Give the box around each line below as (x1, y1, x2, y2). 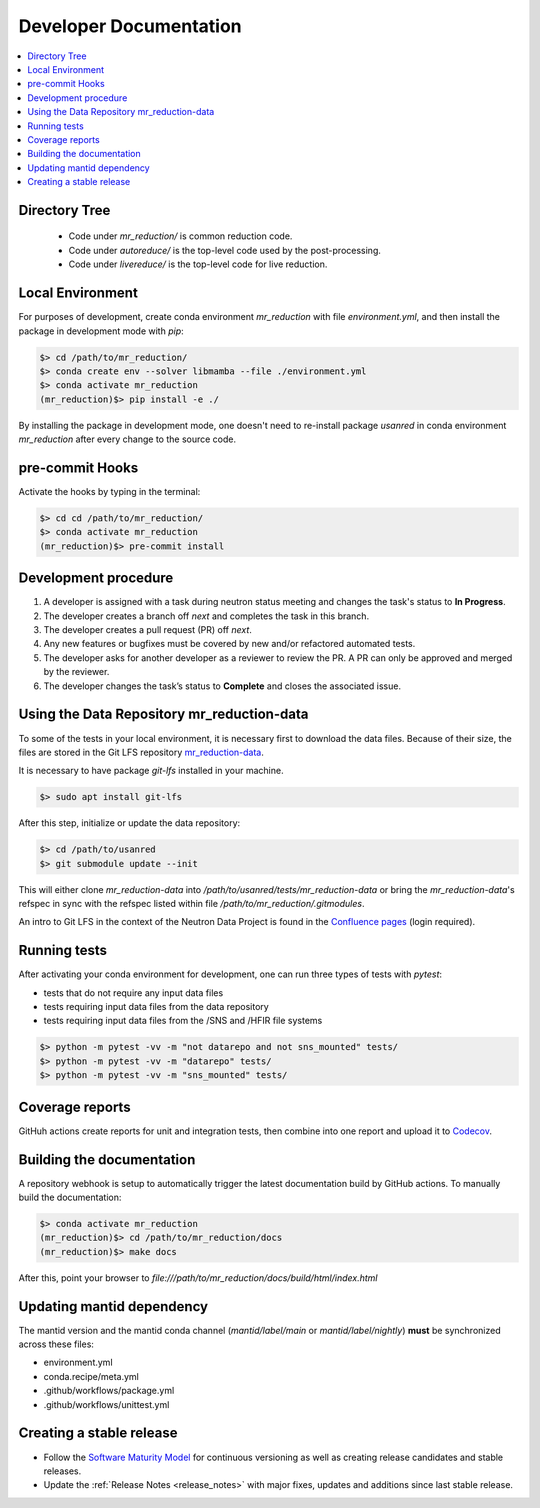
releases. (43, 1465, 82, 1477)
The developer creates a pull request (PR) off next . (43, 624, 252, 636)
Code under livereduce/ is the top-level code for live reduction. (68, 258, 328, 270)
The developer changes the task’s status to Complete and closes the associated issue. (43, 680, 402, 692)
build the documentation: (18, 1191, 122, 1204)
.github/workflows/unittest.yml (43, 1398, 170, 1410)
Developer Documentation (18, 15, 242, 37)
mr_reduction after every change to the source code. (18, 433, 237, 445)
